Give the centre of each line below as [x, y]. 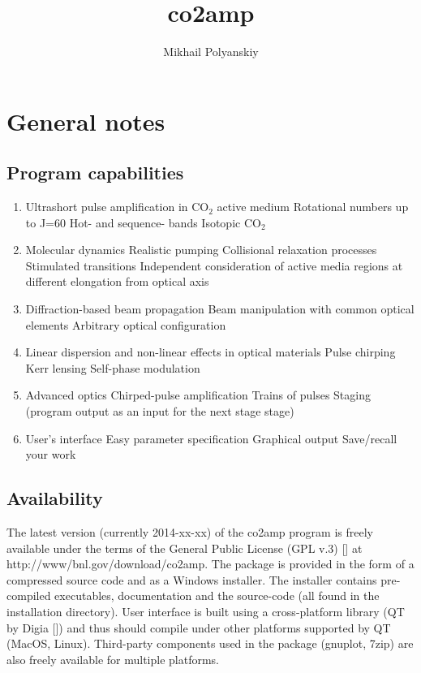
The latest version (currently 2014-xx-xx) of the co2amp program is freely [190, 532]
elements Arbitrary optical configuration [126, 324]
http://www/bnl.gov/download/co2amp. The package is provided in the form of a [210, 564]
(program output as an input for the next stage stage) [160, 411]
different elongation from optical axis [117, 281]
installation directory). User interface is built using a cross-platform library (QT [206, 611]
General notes [86, 121]
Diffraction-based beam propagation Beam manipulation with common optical [220, 309]
